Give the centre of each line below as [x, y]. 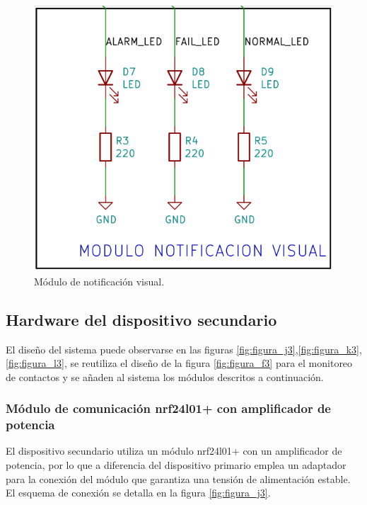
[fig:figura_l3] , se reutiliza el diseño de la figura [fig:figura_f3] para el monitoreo [179, 363]
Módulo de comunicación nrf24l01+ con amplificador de [168, 408]
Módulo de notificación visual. [99, 281]
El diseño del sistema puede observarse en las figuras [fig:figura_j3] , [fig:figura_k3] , [184, 349]
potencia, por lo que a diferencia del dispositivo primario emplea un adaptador [176, 465]
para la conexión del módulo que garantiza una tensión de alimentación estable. [178, 478]
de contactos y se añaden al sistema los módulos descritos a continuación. [165, 376]
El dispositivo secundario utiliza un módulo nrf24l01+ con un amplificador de [174, 451]
